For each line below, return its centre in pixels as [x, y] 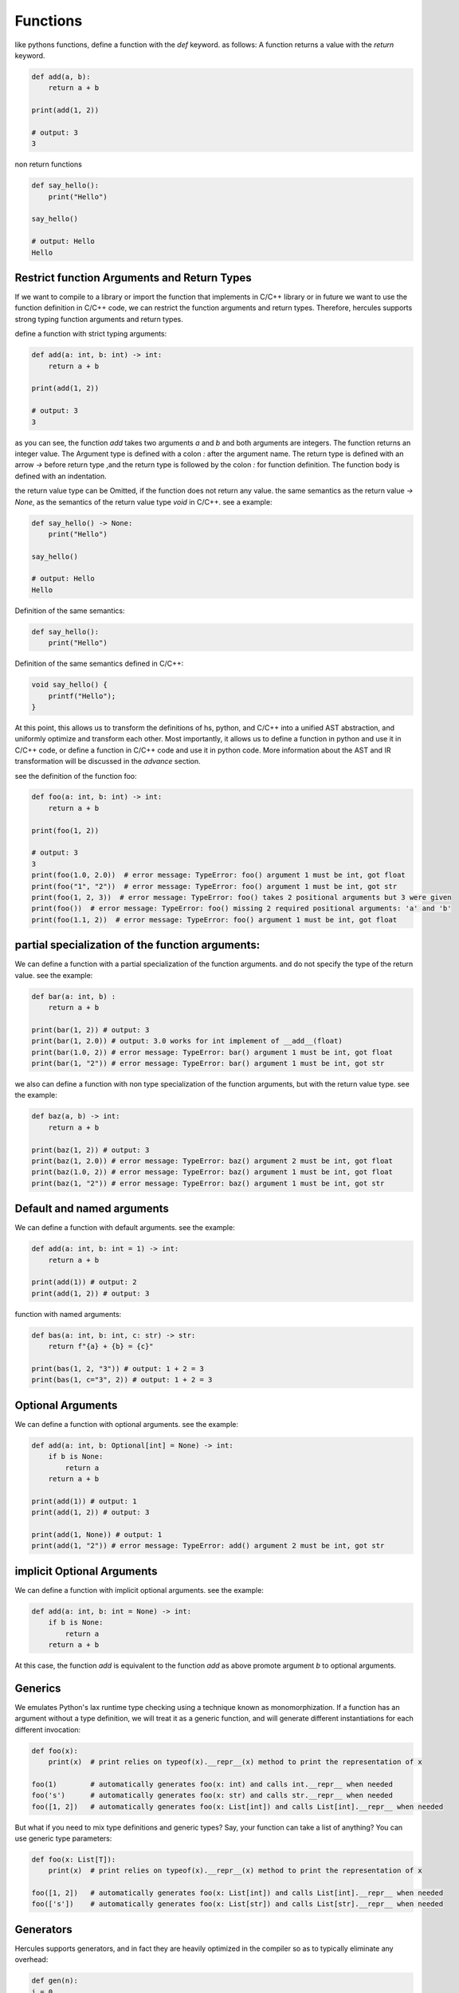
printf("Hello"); [82, 696]
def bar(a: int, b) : [74, 996]
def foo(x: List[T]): [74, 1859]
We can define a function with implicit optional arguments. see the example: [139, 1590]
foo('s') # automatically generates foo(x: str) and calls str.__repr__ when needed [212, 1795]
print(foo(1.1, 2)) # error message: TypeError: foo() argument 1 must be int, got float [214, 920]
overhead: [31, 1960]
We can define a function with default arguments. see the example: [125, 1228]
